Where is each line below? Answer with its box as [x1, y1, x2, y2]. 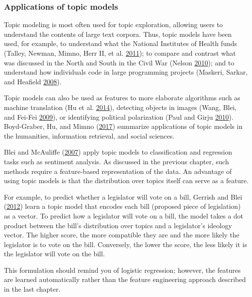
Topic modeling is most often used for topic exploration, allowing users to [4, 19, 223, 30]
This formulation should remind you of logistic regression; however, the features [4, 265, 241, 275]
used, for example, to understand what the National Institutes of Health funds [4, 38, 237, 48]
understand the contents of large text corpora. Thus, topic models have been [4, 29, 232, 39]
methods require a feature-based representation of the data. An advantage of [4, 166, 232, 176]
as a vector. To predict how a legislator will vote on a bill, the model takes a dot [4, 210, 244, 220]
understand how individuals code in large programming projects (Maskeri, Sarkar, [4, 67, 248, 77]
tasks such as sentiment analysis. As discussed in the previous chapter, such [4, 156, 229, 166]
